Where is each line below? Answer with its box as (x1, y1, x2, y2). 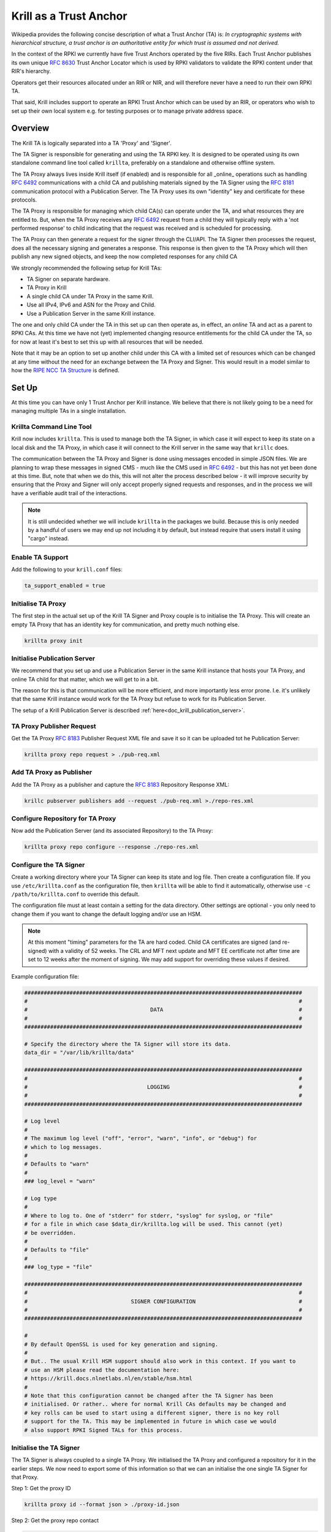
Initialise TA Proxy (11, 599, 67, 608)
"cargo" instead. (28, 535, 69, 542)
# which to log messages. (24, 1143, 102, 1150)
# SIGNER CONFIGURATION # (24, 1298, 303, 1305)
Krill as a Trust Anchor (11, 9, 127, 23)
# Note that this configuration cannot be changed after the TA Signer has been (24, 1392, 273, 1399)
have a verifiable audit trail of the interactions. (11, 489, 127, 496)
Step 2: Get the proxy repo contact (11, 1517, 99, 1524)
